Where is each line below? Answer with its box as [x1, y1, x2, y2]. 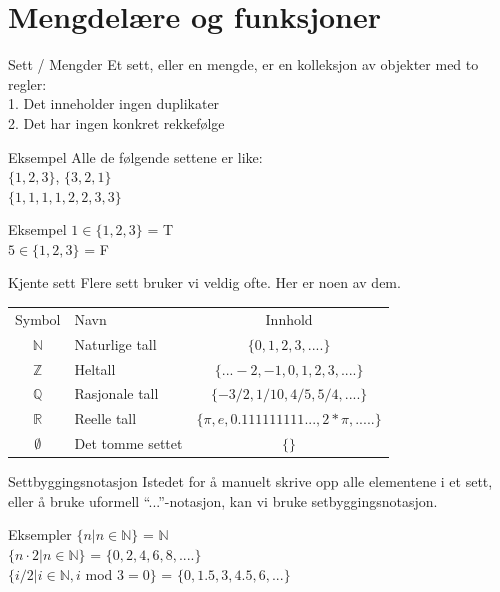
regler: [8, 73, 47, 94]
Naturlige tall [74, 333, 157, 354]
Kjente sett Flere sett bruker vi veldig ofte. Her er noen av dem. [8, 272, 401, 293]
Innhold [265, 308, 313, 329]
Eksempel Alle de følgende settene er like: [8, 146, 263, 167]
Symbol [15, 308, 61, 329]
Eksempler [8, 524, 72, 545]
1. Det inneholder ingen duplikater [8, 93, 220, 114]
